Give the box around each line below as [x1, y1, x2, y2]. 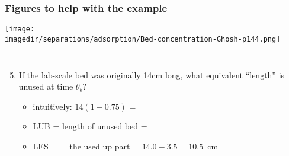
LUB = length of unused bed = [33, 120, 147, 132]
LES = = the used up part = [33, 139, 140, 152]
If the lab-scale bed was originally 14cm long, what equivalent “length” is [18, 68, 285, 81]
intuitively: [33, 100, 72, 112]
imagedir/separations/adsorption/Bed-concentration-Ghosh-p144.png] [5, 34, 281, 43]
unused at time [18, 80, 73, 93]
